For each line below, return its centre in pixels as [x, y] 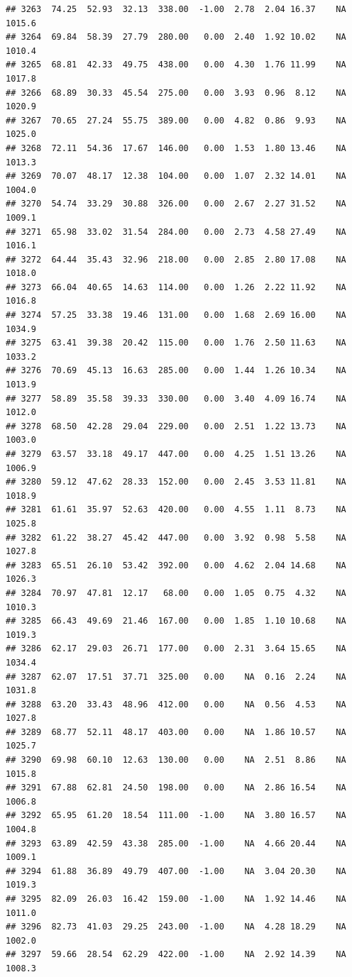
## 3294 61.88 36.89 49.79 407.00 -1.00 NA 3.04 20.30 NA [176, 871]
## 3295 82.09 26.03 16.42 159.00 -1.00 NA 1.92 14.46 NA [176, 899]
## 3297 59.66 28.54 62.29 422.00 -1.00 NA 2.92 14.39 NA [176, 955]
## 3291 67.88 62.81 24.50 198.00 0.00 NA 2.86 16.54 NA [176, 788]
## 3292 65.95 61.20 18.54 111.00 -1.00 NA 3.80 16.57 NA [176, 816]
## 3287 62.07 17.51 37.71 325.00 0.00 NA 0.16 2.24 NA [176, 677]
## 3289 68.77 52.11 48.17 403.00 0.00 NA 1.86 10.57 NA [176, 732]
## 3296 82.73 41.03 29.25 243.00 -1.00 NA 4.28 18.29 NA [176, 927]
